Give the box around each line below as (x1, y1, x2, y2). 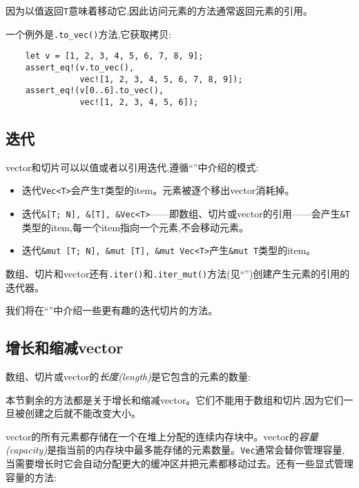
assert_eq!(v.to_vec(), (25, 62, 135, 72)
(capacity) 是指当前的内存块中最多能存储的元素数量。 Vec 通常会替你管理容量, (6, 442, 345, 457)
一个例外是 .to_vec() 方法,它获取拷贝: (6, 26, 172, 41)
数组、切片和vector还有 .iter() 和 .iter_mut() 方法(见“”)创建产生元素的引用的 (6, 266, 350, 280)
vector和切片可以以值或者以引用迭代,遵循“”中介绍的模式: (6, 159, 259, 174)
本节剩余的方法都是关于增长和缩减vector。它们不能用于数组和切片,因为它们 (6, 392, 344, 407)
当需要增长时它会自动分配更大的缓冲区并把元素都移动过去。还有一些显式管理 (6, 456, 353, 471)
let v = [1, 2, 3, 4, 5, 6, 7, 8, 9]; (25, 51, 204, 61)
